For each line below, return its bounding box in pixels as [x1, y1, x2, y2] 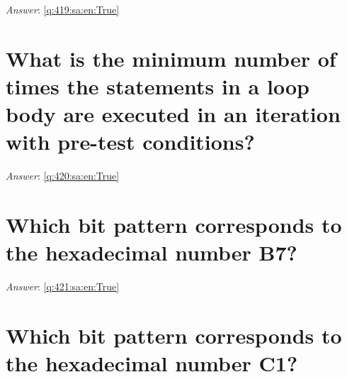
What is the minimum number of [6, 43, 336, 72]
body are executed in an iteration [6, 99, 341, 129]
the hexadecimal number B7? [6, 238, 297, 267]
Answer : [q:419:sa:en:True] [6, 2, 120, 16]
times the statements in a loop [6, 71, 309, 100]
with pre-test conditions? [6, 127, 255, 156]
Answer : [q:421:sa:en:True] [6, 279, 120, 294]
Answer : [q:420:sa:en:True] [6, 168, 120, 183]
